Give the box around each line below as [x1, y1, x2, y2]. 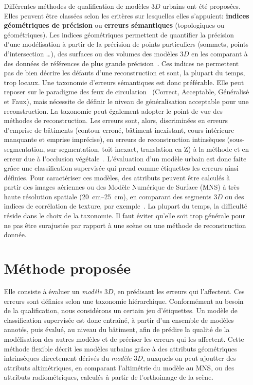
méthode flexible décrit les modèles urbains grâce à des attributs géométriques [4, 343, 237, 353]
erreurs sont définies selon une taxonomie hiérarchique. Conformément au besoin [4, 296, 244, 306]
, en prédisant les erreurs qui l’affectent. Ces [113, 286, 245, 296]
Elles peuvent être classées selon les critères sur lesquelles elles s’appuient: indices [4, 10, 249, 20]
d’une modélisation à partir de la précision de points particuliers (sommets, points [4, 39, 249, 49]
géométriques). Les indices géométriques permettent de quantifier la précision [4, 29, 234, 39]
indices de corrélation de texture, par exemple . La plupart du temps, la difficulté [4, 201, 247, 211]
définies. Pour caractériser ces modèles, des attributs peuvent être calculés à [4, 172, 230, 182]
